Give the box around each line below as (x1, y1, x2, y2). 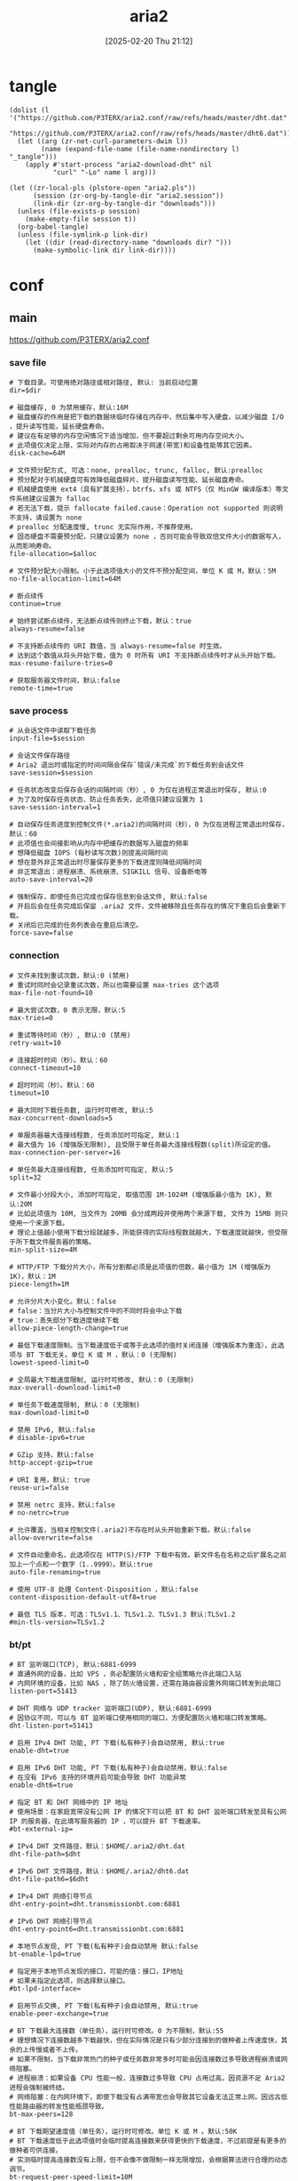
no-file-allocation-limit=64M (9, 574, 122, 583)
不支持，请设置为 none (9, 513, 82, 522)
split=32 (9, 1172, 42, 1182)
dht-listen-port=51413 (9, 1721, 93, 1730)
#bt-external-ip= (9, 1824, 74, 1833)
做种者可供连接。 (9, 2145, 63, 2154)
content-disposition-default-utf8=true (9, 1592, 157, 1602)
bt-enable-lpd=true (9, 1950, 82, 1959)
